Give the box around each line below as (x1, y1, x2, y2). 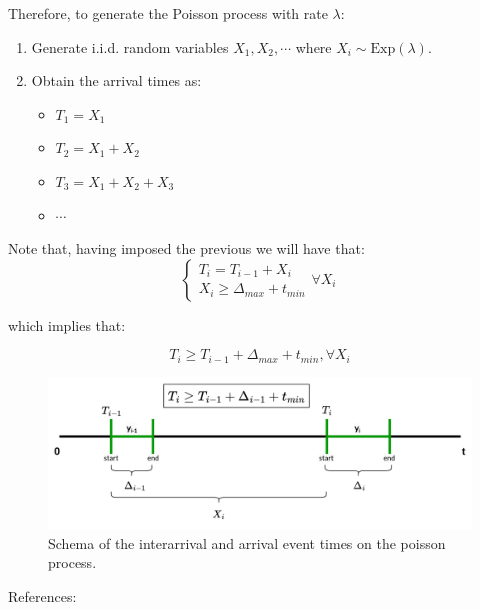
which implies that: (8, 314, 126, 335)
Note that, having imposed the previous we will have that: (8, 238, 365, 259)
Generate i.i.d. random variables (31, 36, 229, 57)
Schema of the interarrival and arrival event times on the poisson (48, 532, 446, 553)
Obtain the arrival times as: (31, 70, 202, 91)
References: (8, 585, 77, 606)
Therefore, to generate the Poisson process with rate (8, 3, 328, 23)
